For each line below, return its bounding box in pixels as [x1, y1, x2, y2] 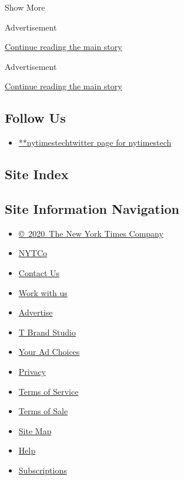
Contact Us [18, 266, 60, 278]
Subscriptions [18, 464, 67, 476]
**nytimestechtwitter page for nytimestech [18, 136, 172, 149]
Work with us [18, 286, 68, 298]
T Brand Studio [18, 325, 76, 338]
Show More [5, 1, 45, 13]
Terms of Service [18, 385, 79, 397]
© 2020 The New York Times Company [18, 227, 163, 239]
